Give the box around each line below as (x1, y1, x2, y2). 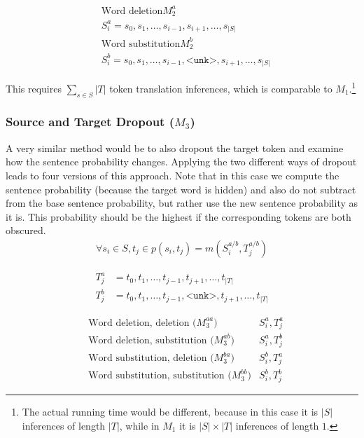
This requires (6, 81, 62, 95)
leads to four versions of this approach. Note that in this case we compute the (6, 167, 339, 182)
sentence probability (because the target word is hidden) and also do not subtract (6, 182, 356, 196)
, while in (119, 418, 160, 432)
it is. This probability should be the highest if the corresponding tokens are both (6, 209, 351, 224)
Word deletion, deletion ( (88, 317, 197, 328)
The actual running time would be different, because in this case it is (22, 404, 318, 419)
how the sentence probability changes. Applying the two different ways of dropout (6, 154, 357, 169)
